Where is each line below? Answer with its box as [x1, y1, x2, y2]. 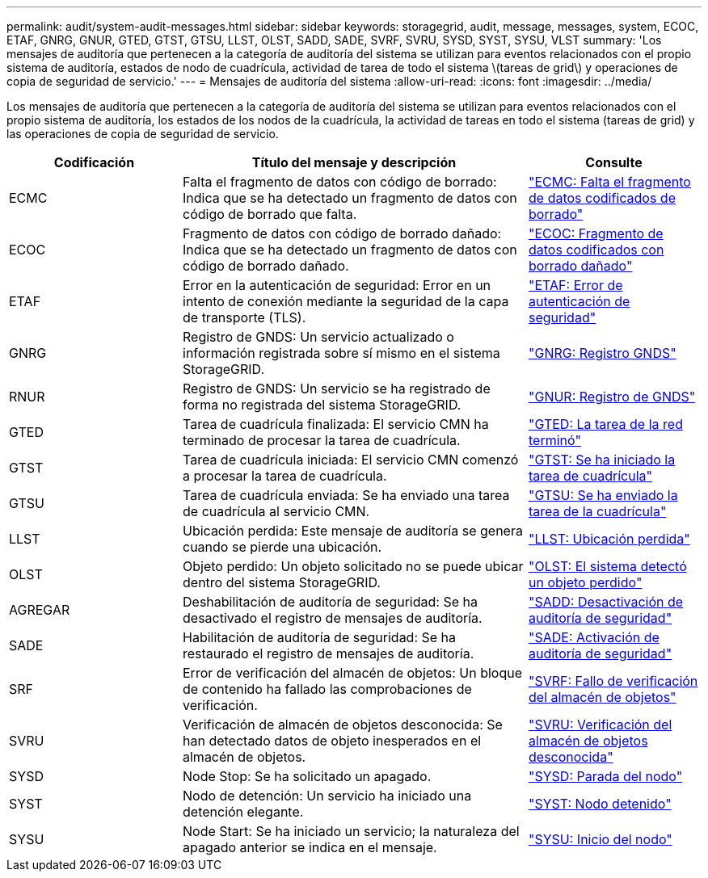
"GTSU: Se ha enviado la [529, 487, 678, 503]
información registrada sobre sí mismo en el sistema [183, 345, 500, 361]
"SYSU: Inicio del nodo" [529, 831, 672, 847]
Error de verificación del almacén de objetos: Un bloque [183, 665, 523, 681]
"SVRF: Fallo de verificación [529, 673, 698, 689]
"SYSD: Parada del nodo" [529, 768, 683, 784]
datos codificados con [529, 242, 664, 258]
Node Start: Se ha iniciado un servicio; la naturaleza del [183, 823, 520, 839]
